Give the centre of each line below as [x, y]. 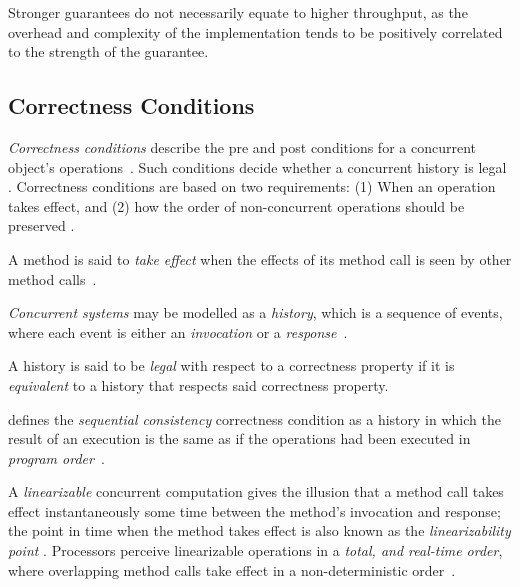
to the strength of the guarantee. [108, 51]
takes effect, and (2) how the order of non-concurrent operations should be [236, 205]
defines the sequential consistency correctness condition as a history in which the [254, 418]
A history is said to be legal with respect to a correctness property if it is [231, 365]
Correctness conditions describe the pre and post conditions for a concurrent [242, 146]
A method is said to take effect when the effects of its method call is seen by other [260, 258]
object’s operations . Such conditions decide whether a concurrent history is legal [257, 166]
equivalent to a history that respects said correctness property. [198, 384]
